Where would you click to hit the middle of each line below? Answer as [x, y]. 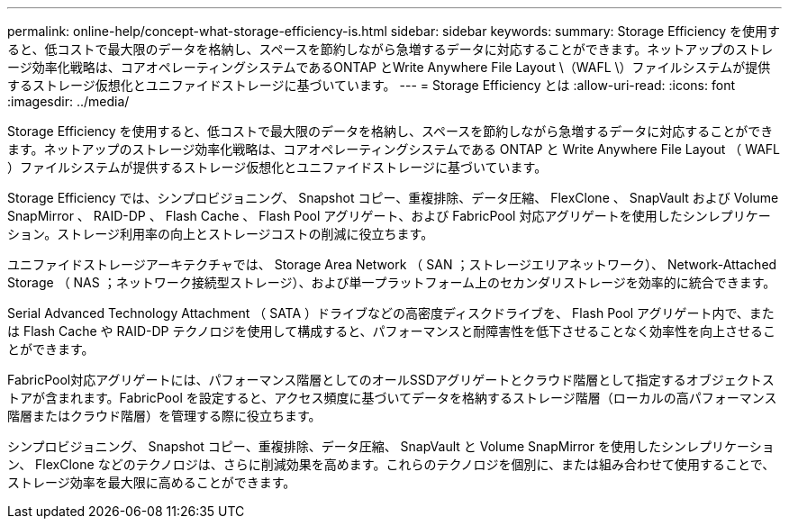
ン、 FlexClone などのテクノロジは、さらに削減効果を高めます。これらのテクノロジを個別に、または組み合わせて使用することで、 [391, 464]
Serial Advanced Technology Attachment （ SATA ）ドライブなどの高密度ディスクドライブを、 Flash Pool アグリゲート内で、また [391, 313]
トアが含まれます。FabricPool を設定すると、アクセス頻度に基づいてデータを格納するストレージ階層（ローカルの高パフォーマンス [392, 398]
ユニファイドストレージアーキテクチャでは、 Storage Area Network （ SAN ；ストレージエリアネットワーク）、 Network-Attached [392, 264]
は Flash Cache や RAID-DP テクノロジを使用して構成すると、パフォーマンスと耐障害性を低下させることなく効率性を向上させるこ [391, 331]
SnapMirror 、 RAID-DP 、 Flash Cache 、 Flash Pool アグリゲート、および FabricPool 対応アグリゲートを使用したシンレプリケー [389, 216]
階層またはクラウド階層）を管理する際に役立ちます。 [164, 416]
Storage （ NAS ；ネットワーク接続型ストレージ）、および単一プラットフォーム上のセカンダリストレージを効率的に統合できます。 [392, 282]
